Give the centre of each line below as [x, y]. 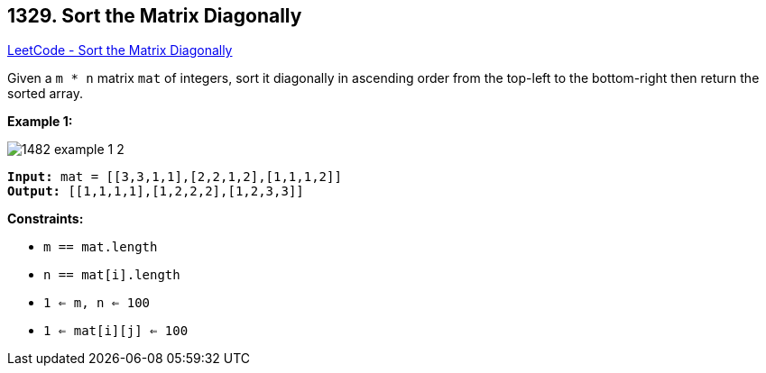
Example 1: [40, 122]
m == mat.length [101, 247]
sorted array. [45, 94]
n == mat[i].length [112, 275]
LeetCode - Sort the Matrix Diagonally [120, 50]
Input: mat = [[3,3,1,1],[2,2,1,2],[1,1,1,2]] [175, 177]
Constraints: [46, 219]
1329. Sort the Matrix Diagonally [155, 16]
